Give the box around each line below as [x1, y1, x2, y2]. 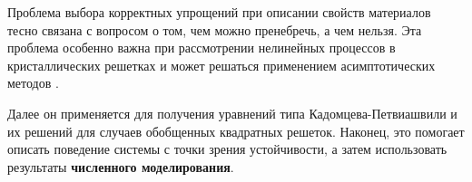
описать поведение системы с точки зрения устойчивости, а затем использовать [7, 139, 447, 158]
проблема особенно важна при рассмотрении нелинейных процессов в [7, 38, 396, 57]
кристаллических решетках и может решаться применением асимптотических [7, 55, 436, 74]
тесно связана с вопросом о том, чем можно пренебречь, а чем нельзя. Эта [7, 20, 422, 39]
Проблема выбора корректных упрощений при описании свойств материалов [7, 3, 431, 21]
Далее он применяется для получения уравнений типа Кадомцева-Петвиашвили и [7, 103, 457, 122]
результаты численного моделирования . [7, 157, 234, 176]
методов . [7, 73, 59, 92]
